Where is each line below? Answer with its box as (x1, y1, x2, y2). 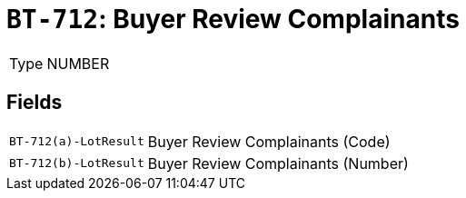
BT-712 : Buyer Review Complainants (6, 4, 460, 35)
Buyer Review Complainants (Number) (147, 153, 409, 173)
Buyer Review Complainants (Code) (147, 132, 391, 151)
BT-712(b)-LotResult (9, 156, 144, 171)
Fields (6, 91, 63, 114)
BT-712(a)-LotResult (9, 134, 144, 149)
